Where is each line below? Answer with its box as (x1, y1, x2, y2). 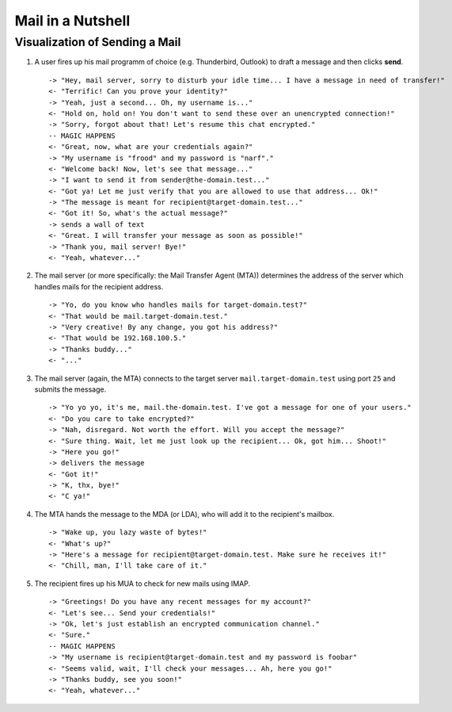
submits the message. (34, 385, 107, 394)
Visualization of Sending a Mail (14, 35, 181, 49)
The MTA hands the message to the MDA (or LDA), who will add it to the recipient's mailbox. (34, 509, 335, 519)
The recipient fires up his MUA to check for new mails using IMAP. (34, 579, 251, 588)
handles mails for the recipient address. (34, 281, 164, 291)
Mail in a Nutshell (14, 12, 131, 29)
